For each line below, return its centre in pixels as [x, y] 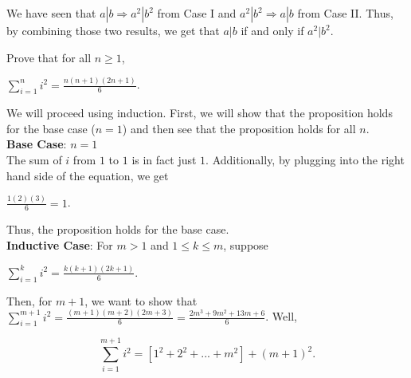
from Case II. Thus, [345, 13]
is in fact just [164, 160]
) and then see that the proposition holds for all [239, 128]
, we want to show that [141, 300]
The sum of [34, 160]
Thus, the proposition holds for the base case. [118, 229]
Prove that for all [49, 57]
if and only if [272, 30]
